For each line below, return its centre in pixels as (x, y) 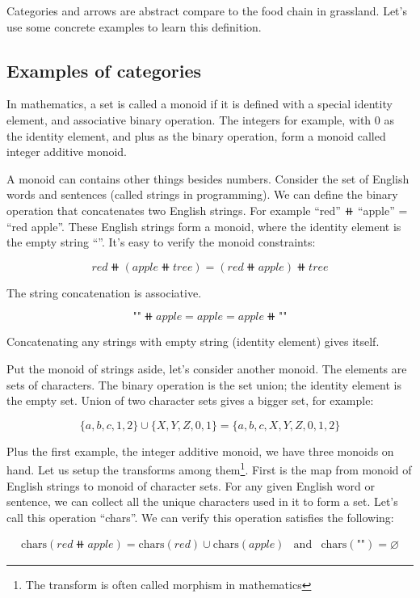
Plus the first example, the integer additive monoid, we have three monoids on (200, 451)
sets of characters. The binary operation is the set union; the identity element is (204, 384)
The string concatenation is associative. (104, 292)
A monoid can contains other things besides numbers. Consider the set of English (208, 178)
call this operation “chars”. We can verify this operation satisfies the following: (200, 517)
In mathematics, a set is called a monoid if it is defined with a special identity (199, 104)
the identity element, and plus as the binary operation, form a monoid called (196, 135)
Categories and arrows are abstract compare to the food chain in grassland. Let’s (207, 11)
